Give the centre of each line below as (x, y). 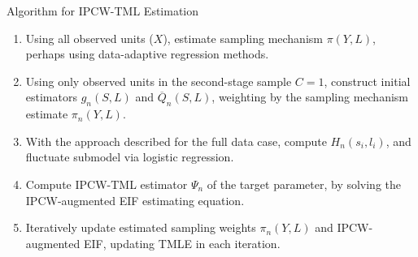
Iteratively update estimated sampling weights (141, 227)
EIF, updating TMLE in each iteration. (182, 243)
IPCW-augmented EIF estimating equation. (135, 200)
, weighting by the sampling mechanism (310, 97)
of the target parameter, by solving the (304, 184)
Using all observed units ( (89, 38)
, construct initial (367, 81)
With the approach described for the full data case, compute (176, 141)
